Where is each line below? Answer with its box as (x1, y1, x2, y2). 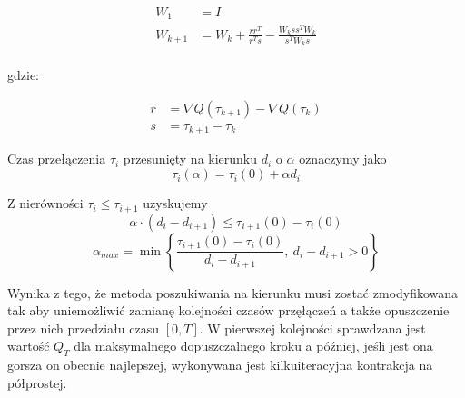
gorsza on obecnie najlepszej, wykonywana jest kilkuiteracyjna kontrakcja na (7, 355, 433, 374)
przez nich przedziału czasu (7, 318, 160, 337)
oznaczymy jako (299, 149, 387, 168)
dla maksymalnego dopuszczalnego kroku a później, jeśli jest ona (74, 336, 433, 355)
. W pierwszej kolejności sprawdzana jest (199, 318, 426, 337)
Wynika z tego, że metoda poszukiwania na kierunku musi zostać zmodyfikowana (7, 283, 459, 302)
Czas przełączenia (7, 149, 106, 168)
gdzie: (7, 65, 39, 85)
